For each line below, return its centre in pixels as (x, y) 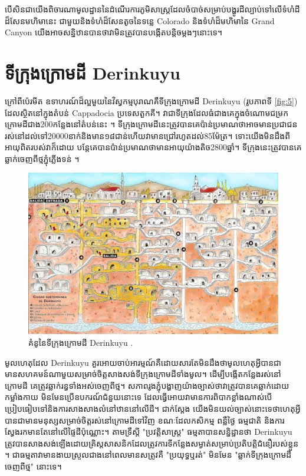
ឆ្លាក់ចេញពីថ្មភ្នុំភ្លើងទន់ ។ (42, 158)
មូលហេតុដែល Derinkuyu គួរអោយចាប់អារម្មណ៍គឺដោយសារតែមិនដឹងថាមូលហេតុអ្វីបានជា (143, 362)
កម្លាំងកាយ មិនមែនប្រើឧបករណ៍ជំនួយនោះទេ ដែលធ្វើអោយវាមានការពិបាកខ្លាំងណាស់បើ (139, 397)
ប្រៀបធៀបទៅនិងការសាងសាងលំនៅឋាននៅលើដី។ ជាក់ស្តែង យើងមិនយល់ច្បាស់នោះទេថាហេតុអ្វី (153, 408)
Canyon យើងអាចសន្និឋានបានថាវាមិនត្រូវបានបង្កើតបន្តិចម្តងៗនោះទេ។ (114, 32)
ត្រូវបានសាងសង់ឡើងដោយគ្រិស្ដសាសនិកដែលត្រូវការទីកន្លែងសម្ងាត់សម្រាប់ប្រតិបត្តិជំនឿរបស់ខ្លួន (152, 443)
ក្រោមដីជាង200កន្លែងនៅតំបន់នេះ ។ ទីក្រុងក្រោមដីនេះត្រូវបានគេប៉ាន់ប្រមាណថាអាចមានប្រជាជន (151, 124)
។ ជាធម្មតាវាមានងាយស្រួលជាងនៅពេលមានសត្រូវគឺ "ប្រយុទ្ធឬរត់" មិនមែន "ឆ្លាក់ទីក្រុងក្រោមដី (148, 454)
